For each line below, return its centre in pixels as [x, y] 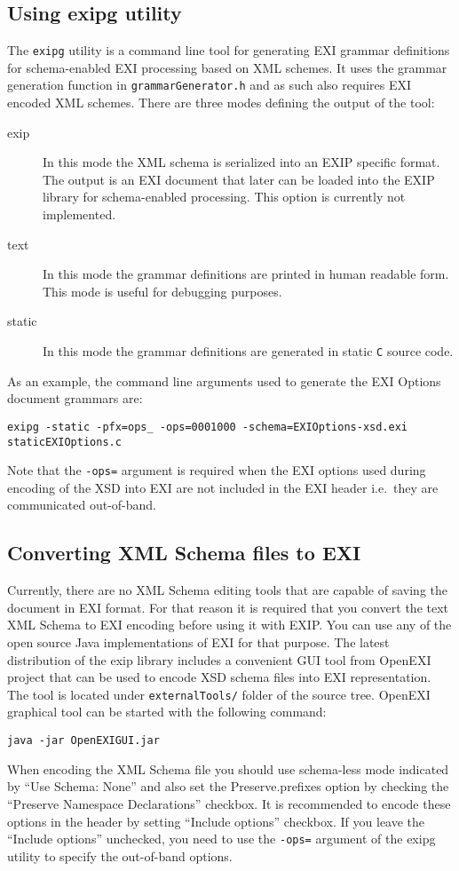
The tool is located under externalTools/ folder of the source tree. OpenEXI [219, 694]
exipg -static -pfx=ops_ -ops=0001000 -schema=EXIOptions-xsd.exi [208, 427]
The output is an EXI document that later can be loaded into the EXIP [239, 179]
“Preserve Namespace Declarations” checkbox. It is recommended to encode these [229, 803]
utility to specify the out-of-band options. [120, 855]
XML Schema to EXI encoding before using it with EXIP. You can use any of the [229, 625]
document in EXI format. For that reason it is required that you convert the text [228, 607]
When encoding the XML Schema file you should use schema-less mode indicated [228, 768]
